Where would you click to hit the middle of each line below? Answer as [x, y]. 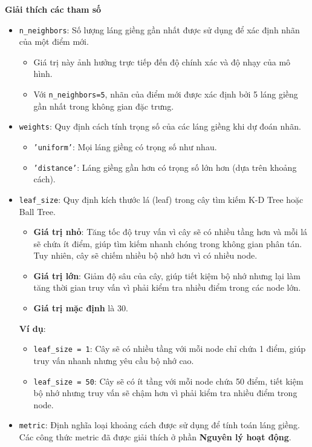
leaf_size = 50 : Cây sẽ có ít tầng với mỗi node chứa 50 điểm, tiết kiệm [168, 381]
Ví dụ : [32, 328]
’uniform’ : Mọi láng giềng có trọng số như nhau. [125, 146]
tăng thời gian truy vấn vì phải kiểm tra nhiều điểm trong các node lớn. [167, 287]
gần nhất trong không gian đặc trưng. [104, 106]
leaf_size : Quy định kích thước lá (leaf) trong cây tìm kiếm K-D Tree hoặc [161, 199]
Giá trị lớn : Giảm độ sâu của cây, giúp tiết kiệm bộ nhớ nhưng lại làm [167, 275]
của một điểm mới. [54, 41]
